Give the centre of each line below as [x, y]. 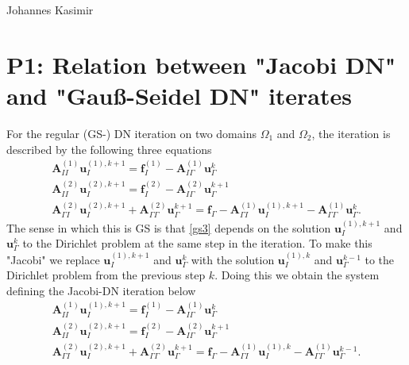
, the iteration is [351, 133]
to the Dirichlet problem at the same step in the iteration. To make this [197, 243]
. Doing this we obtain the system [297, 275]
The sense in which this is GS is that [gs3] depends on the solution [169, 227]
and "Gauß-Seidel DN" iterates [179, 95]
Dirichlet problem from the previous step [106, 275]
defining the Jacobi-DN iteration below [101, 290]
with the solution [233, 259]
